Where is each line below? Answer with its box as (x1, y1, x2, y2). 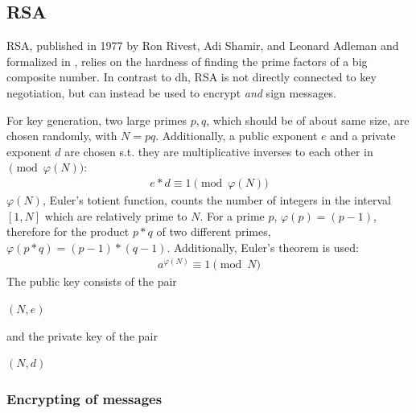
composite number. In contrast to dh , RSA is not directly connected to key (6, 68, 377, 85)
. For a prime (200, 207, 265, 224)
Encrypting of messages (6, 388, 163, 408)
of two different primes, (156, 223, 271, 240)
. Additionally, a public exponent (155, 127, 318, 144)
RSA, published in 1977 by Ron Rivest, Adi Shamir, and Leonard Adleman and (6, 37, 399, 54)
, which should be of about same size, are (206, 111, 410, 128)
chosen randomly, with (6, 127, 117, 144)
